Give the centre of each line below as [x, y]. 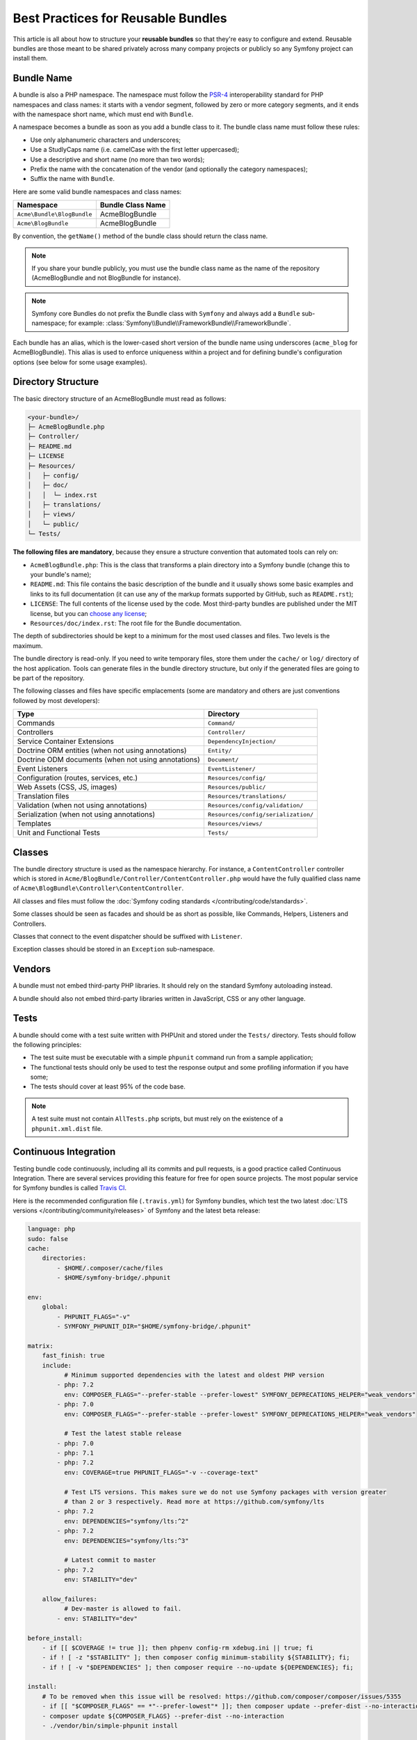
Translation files [43, 796]
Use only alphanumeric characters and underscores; [105, 140]
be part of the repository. [49, 678]
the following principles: [47, 1045]
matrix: [40, 1346]
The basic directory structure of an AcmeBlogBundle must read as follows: [120, 398]
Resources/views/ [235, 824]
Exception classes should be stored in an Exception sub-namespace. [114, 949]
